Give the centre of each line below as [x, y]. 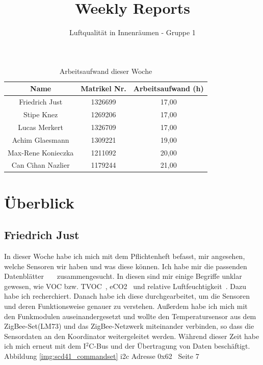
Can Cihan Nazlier [41, 165]
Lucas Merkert [41, 127]
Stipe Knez [41, 114]
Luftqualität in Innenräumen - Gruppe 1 [133, 32]
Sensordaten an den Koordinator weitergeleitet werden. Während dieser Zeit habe [132, 336]
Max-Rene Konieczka [41, 152]
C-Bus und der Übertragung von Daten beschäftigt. [169, 346]
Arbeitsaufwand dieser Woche [106, 71]
